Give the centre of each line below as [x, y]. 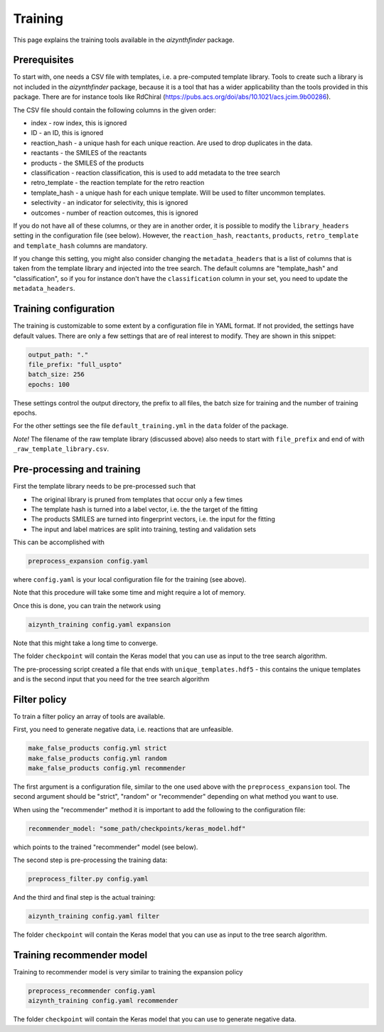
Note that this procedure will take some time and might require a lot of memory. [129, 592]
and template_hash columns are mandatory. [80, 245]
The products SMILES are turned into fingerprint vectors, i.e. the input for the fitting [153, 519]
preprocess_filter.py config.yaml [88, 879]
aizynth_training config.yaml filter [94, 916]
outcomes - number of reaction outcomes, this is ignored [114, 213]
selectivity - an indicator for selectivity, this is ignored [110, 203]
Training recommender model [80, 955]
